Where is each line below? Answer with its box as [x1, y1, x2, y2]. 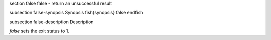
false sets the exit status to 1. [9, 28, 70, 34]
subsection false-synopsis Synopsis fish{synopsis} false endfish [9, 10, 143, 16]
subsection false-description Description [9, 19, 94, 25]
